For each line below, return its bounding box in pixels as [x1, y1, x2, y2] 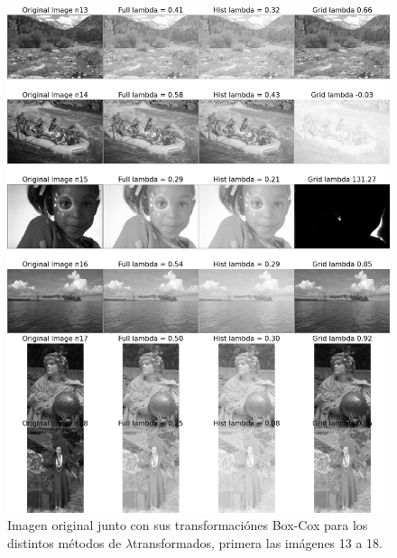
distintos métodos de [7, 533, 122, 552]
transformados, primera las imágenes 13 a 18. [133, 533, 383, 552]
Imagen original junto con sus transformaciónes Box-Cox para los [7, 516, 368, 535]
